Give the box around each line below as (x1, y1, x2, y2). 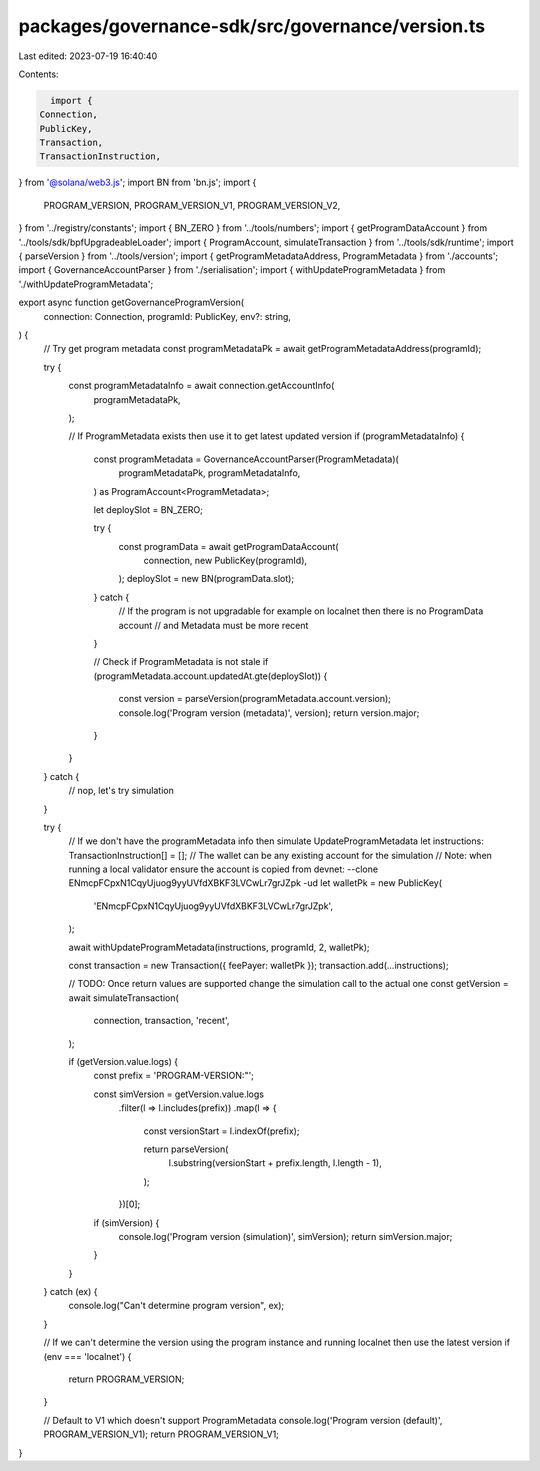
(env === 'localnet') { (43, 1350, 132, 1362)
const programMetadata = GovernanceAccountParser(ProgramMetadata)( (93, 453, 399, 465)
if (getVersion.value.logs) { (68, 1056, 179, 1067)
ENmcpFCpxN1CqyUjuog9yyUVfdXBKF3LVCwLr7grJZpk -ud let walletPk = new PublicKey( (68, 877, 443, 889)
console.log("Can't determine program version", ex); (68, 1300, 285, 1312)
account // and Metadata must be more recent (118, 619, 309, 631)
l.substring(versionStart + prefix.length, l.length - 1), (168, 1157, 382, 1169)
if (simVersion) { (93, 1216, 160, 1229)
